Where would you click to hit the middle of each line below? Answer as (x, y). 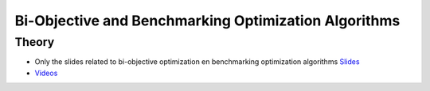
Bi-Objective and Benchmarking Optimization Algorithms (207, 21)
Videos (46, 73)
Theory (35, 42)
